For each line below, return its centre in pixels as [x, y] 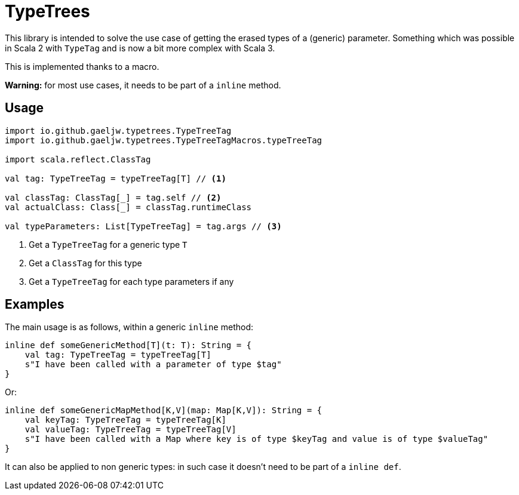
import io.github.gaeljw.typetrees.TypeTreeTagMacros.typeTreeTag [164, 140]
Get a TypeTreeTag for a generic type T [108, 244]
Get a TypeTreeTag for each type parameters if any [131, 281]
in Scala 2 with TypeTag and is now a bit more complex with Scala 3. [140, 48]
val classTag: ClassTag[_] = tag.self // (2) [113, 197]
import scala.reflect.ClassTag [78, 159]
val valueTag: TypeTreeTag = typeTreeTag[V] [130, 430]
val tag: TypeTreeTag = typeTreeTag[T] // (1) [116, 178]
